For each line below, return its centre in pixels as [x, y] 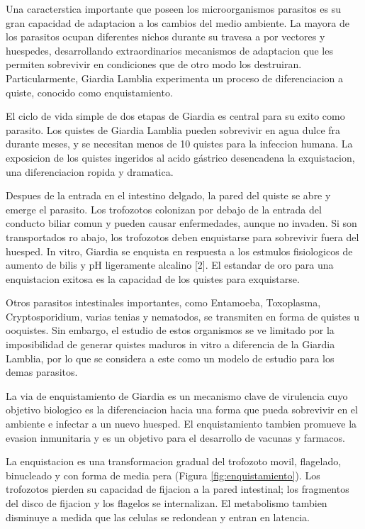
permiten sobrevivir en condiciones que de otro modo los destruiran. [154, 64]
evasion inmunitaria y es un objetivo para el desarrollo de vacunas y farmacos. [175, 437]
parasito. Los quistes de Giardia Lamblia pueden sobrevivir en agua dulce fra [173, 129]
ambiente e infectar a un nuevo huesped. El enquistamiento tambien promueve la [181, 424]
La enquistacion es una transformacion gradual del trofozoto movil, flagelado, [174, 461]
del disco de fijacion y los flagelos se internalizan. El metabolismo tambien [167, 503]
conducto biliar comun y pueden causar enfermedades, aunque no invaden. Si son [181, 223]
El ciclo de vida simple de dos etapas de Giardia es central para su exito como [175, 116]
